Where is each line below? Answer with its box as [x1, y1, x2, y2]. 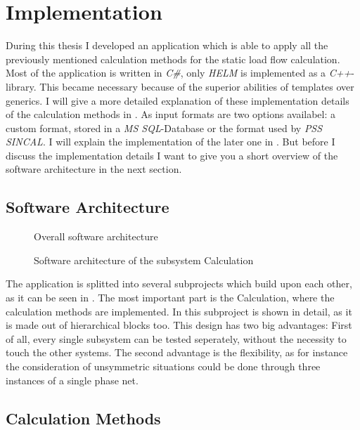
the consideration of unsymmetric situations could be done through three [6, 359, 321, 374]
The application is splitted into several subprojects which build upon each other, [6, 276, 352, 291]
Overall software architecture [34, 229, 158, 244]
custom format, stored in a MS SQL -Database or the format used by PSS [6, 120, 323, 135]
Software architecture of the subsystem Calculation [34, 252, 254, 267]
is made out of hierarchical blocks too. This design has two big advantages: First [6, 318, 352, 332]
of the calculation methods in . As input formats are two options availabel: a [6, 107, 335, 122]
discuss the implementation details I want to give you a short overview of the [6, 148, 338, 162]
